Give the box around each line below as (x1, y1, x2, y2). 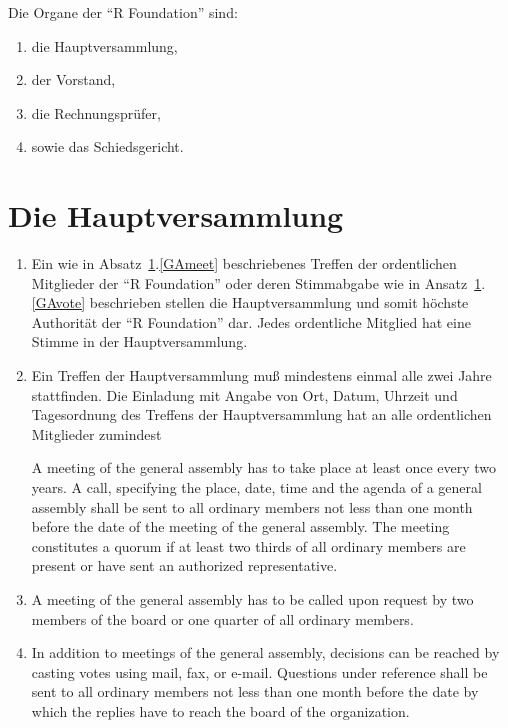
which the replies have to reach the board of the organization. (31, 700, 410, 721)
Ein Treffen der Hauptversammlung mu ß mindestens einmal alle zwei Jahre (31, 365, 492, 386)
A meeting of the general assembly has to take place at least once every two (31, 457, 497, 478)
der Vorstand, (31, 69, 116, 90)
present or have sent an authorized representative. (31, 555, 338, 576)
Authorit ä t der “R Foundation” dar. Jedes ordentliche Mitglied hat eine (31, 311, 471, 332)
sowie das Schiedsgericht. (31, 136, 184, 157)
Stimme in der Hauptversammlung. (31, 331, 248, 352)
